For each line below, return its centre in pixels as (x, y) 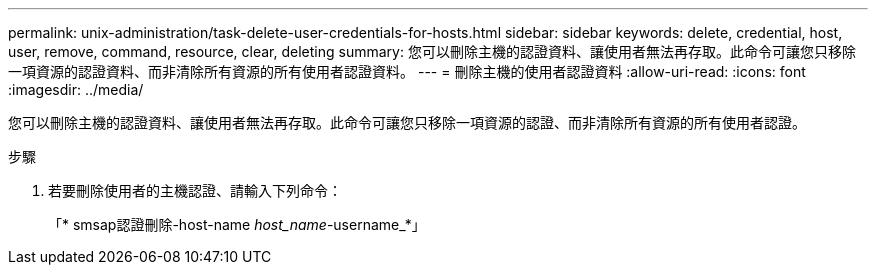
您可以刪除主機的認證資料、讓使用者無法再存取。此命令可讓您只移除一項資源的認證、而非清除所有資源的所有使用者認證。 (407, 122)
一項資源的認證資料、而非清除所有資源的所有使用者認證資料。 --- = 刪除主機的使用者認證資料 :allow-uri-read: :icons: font (407, 71)
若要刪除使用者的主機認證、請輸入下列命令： (195, 190)
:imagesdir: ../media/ (76, 89)
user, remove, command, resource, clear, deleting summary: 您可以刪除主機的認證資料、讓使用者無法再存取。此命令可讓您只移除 (432, 51)
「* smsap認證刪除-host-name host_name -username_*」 (237, 224)
